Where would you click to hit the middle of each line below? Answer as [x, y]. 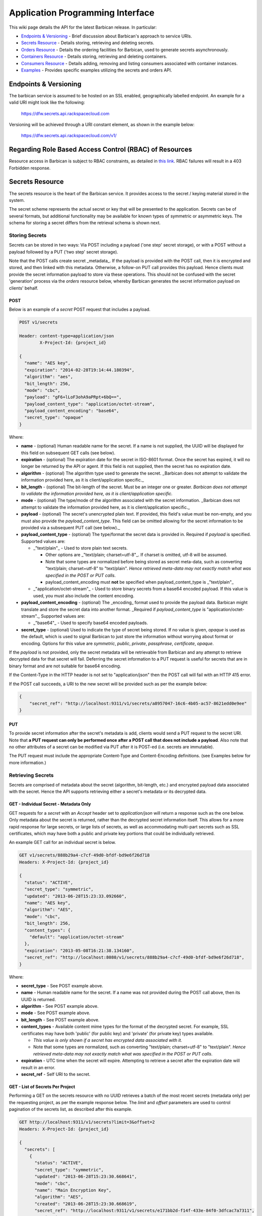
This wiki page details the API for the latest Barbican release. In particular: [83, 27]
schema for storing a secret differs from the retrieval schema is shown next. [85, 223]
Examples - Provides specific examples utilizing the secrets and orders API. [97, 70]
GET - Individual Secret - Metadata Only [50, 804]
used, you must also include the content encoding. [84, 595]
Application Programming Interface [82, 13]
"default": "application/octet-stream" [77, 937]
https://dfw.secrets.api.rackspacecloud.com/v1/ [69, 136]
